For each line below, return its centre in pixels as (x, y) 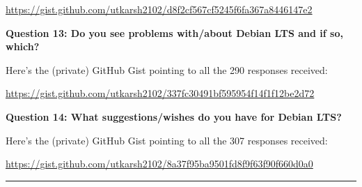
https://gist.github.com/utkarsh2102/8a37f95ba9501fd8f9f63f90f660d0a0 (159, 164)
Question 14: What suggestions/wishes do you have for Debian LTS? (174, 116)
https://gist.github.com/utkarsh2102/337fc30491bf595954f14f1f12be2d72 (160, 93)
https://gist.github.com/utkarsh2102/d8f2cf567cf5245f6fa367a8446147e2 (159, 9)
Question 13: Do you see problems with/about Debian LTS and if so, (174, 32)
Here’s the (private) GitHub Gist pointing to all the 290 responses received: (167, 69)
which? (23, 46)
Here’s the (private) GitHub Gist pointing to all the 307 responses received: (167, 140)
